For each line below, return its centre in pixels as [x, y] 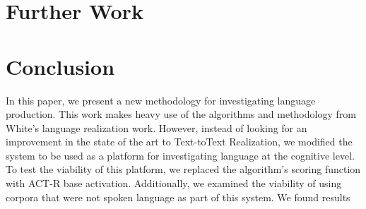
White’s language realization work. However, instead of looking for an [157, 127]
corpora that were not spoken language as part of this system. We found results [178, 197]
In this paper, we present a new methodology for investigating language [161, 100]
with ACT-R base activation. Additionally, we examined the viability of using [174, 183]
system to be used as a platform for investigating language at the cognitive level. [180, 155]
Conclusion [60, 66]
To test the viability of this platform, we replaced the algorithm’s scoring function [183, 169]
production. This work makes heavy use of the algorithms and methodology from [181, 114]
